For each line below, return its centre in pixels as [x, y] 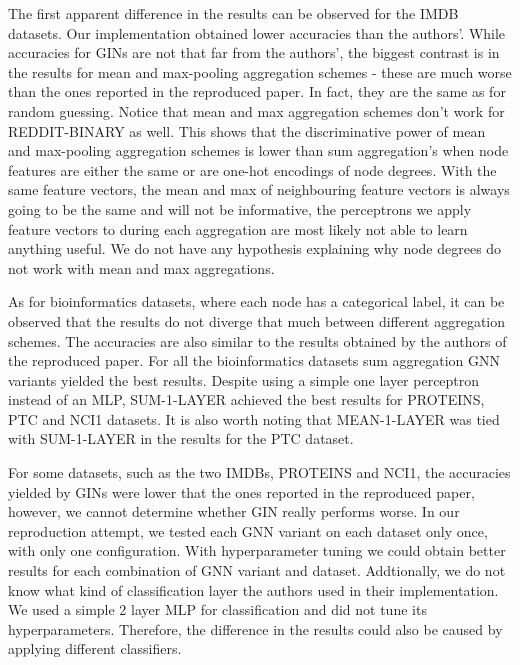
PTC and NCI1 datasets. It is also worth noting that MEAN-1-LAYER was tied [254, 418]
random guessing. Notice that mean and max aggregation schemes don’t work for [256, 110]
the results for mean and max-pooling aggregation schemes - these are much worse [260, 71]
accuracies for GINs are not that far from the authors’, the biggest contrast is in [254, 52]
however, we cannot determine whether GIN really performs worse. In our [234, 511]
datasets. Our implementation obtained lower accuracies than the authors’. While [257, 32]
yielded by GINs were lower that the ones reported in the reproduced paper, [241, 491]
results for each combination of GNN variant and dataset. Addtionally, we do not [257, 570]
